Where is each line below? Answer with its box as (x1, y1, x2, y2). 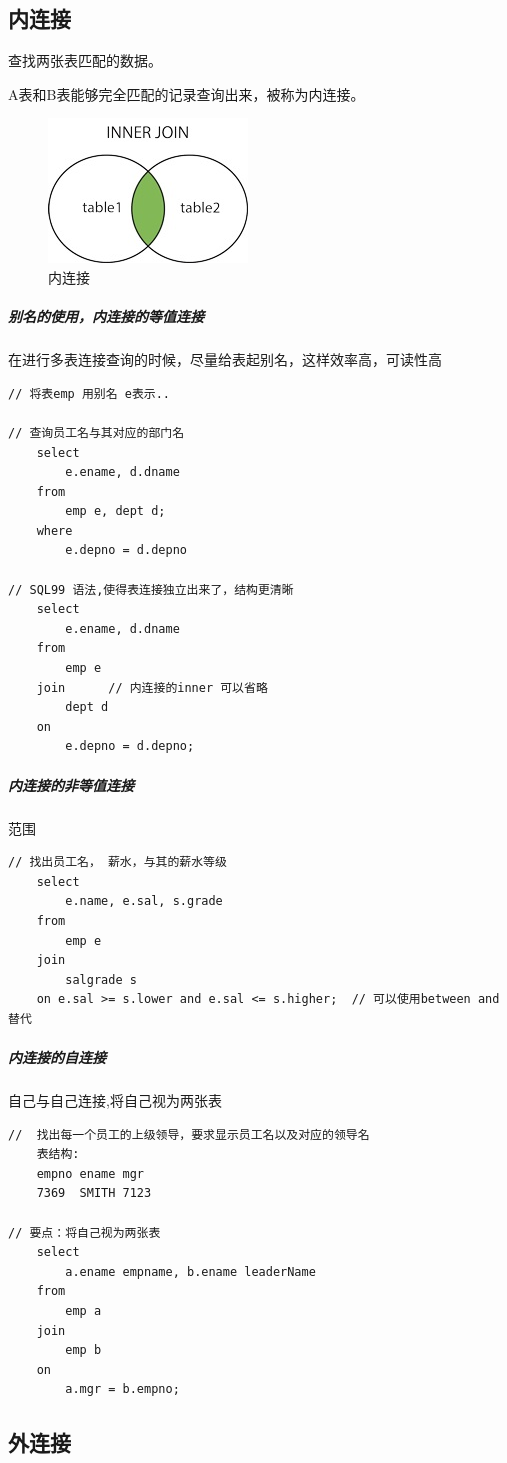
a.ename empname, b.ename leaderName (65, 1264, 316, 1279)
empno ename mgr (36, 1166, 145, 1181)
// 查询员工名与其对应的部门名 (8, 425, 185, 440)
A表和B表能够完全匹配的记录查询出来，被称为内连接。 (8, 83, 365, 104)
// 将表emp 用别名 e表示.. (8, 386, 170, 401)
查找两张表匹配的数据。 (8, 50, 162, 71)
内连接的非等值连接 (8, 774, 134, 795)
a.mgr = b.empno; (65, 1382, 180, 1397)
